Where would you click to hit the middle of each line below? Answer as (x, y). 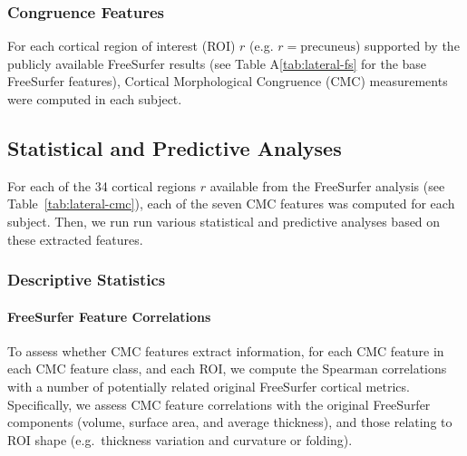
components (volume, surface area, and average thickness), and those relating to (230, 422)
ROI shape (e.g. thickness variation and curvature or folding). (180, 439)
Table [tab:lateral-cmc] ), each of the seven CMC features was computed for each (231, 204)
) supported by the (408, 46)
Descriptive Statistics (87, 280)
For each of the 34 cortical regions (102, 185)
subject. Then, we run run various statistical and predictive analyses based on (224, 221)
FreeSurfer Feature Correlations (109, 316)
